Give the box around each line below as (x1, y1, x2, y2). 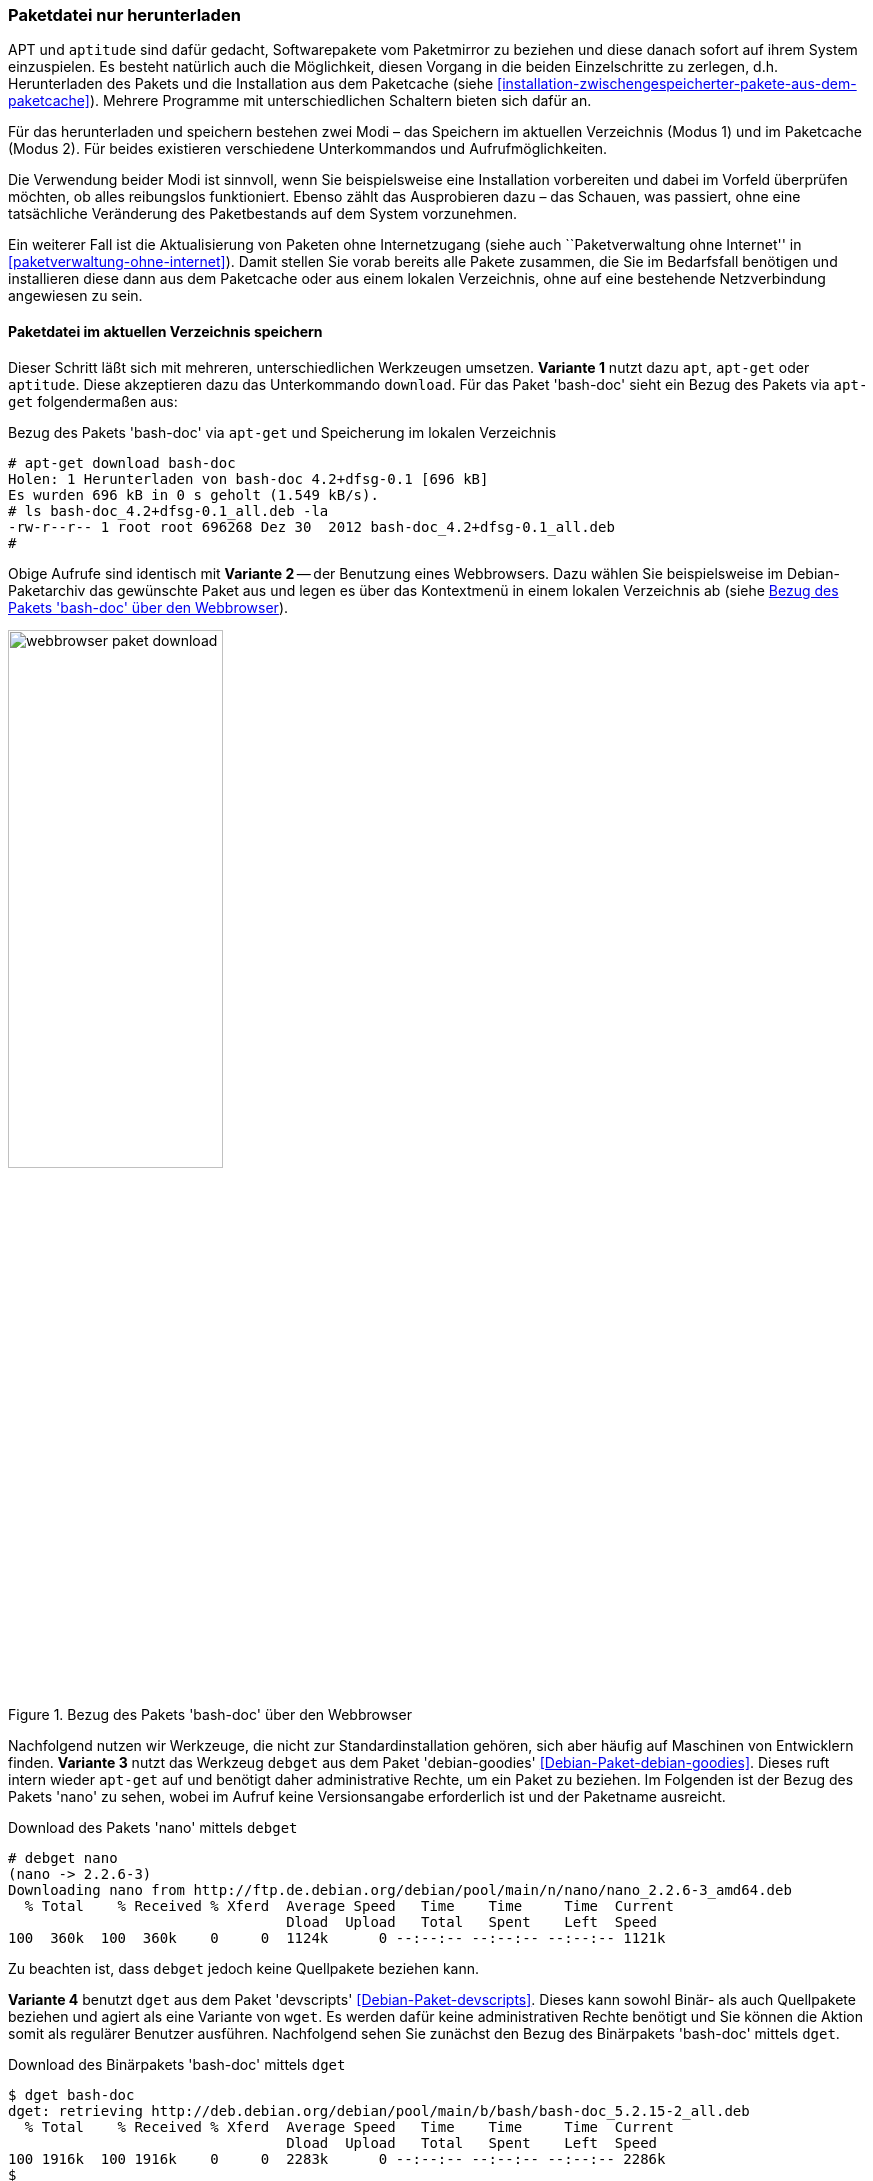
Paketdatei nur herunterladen (8, 5, 241, 25)
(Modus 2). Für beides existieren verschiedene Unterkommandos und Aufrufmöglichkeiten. (8, 140, 608, 158)
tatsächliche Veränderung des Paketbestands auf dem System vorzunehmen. (8, 205, 517, 223)
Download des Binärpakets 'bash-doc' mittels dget (8, 2055, 346, 2073)
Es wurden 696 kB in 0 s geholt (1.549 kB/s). (8, 486, 379, 503)
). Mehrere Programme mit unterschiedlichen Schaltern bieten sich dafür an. (89, 92, 592, 110)
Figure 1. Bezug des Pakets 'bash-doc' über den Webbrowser (8, 1705, 412, 1723)
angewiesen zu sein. (8, 287, 143, 305)
